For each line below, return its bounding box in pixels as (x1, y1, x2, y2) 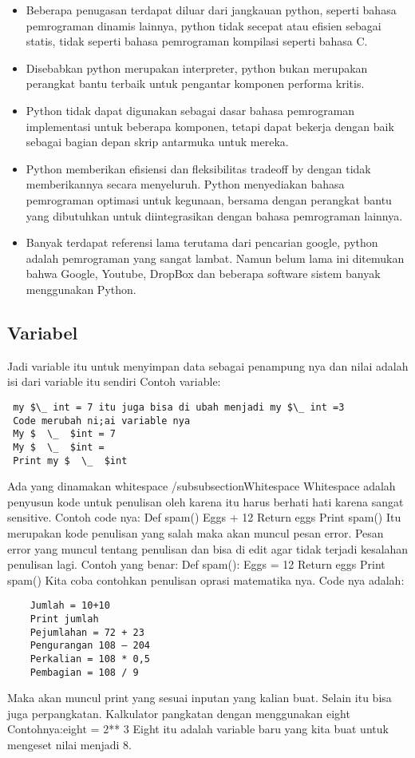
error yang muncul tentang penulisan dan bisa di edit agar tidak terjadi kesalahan (7, 540, 409, 557)
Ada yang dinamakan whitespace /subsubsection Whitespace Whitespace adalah (7, 478, 396, 494)
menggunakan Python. (26, 280, 136, 297)
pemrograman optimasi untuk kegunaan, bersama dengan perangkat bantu (26, 191, 392, 208)
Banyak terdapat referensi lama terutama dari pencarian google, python (26, 234, 378, 251)
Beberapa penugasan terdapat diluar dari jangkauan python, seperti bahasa (26, 2, 397, 18)
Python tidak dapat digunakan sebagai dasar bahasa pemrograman (26, 101, 355, 118)
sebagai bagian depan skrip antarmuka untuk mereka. (26, 133, 289, 150)
